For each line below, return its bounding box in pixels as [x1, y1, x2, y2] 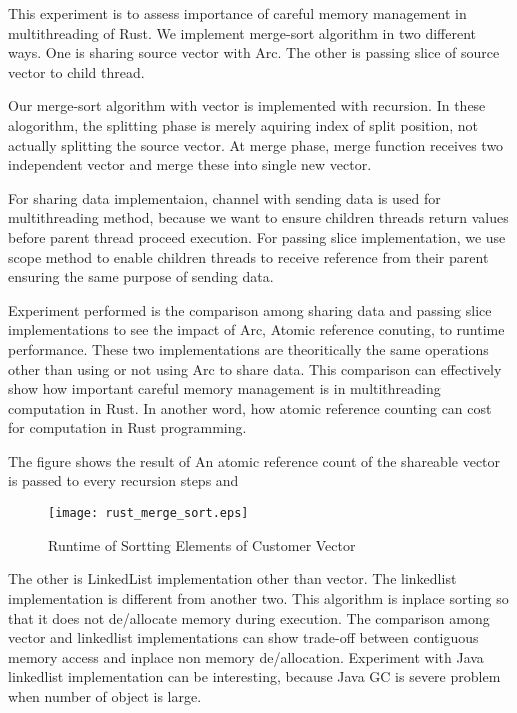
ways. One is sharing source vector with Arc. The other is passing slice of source [8, 42, 500, 63]
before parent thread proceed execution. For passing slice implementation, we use [8, 226, 506, 247]
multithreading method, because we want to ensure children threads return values [8, 207, 509, 228]
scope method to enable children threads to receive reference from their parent [8, 246, 489, 267]
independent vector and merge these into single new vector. [8, 154, 372, 175]
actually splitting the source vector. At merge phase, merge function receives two [8, 134, 504, 155]
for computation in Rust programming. [8, 417, 247, 438]
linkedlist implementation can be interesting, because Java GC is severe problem [8, 666, 501, 687]
